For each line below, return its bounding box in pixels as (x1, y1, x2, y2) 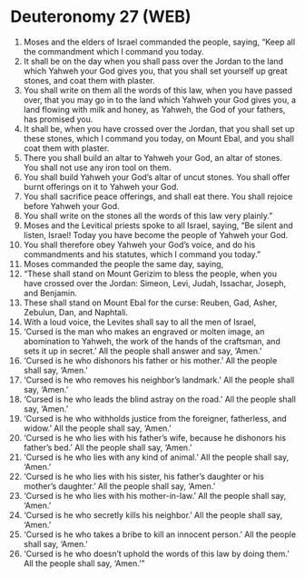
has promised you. (23, 114, 93, 125)
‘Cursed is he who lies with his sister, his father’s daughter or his (23, 471, 264, 482)
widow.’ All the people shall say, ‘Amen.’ (23, 423, 172, 433)
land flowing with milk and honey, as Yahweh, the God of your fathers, (23, 104, 286, 115)
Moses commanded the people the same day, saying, (23, 258, 224, 269)
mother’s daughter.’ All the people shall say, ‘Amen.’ (23, 480, 216, 492)
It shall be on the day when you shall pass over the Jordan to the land (23, 55, 284, 66)
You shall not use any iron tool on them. (23, 162, 172, 173)
